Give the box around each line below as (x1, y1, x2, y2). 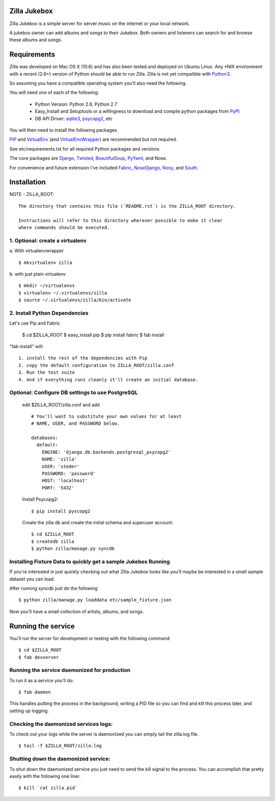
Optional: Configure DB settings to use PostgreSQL (9, 389, 139, 396)
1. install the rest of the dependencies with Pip (18, 355, 148, 361)
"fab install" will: (9, 343, 44, 349)
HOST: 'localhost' (41, 478, 88, 483)
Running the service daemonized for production (9, 667, 131, 674)
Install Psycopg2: (22, 496, 59, 502)
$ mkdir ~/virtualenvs (18, 283, 75, 288)
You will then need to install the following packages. (9, 127, 118, 133)
